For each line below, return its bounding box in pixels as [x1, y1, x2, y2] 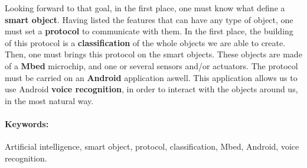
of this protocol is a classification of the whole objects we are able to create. [5, 36, 286, 49]
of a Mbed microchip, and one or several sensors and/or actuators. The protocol [5, 59, 298, 72]
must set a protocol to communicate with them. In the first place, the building [5, 25, 293, 37]
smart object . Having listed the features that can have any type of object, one [5, 13, 293, 25]
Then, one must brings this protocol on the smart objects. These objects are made [5, 48, 302, 60]
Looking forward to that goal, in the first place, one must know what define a [5, 2, 285, 14]
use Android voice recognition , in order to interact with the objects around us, [5, 83, 298, 95]
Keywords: [5, 117, 49, 130]
